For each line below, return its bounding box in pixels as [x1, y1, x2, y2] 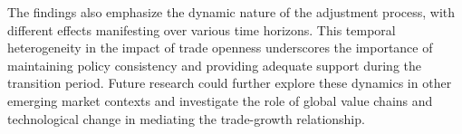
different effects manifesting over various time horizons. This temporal [7, 20, 396, 39]
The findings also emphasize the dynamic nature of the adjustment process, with [7, 3, 456, 21]
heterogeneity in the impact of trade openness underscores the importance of [7, 38, 433, 57]
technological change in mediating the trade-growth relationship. [7, 109, 365, 128]
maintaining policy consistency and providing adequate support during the [7, 55, 421, 74]
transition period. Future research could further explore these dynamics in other [7, 73, 452, 92]
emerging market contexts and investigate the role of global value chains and [7, 91, 433, 110]
